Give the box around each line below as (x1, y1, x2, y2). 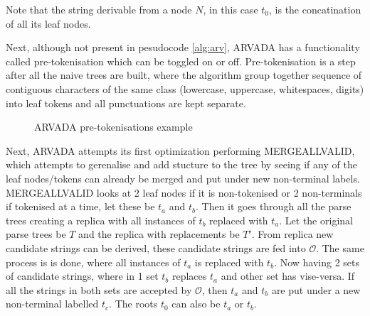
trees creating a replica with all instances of (6, 212, 196, 227)
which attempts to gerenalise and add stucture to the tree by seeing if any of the (6, 157, 357, 172)
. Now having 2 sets (274, 254, 360, 269)
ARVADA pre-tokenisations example (34, 119, 193, 134)
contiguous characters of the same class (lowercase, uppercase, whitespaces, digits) (6, 81, 364, 96)
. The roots (109, 296, 158, 311)
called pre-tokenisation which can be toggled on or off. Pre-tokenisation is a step (6, 53, 356, 68)
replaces (171, 268, 207, 283)
